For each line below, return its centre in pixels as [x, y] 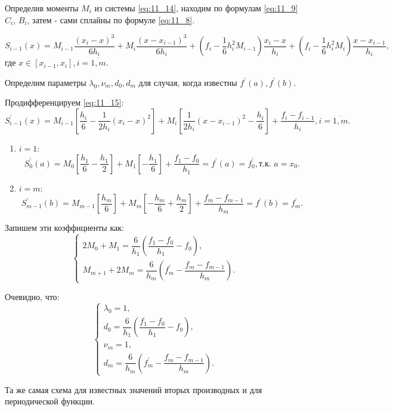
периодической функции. [50, 401]
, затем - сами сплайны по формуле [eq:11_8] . [111, 19]
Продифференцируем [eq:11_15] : [64, 102]
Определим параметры [46, 82]
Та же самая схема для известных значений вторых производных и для [134, 389]
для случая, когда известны [188, 82]
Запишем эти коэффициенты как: [64, 228]
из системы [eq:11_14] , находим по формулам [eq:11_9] [196, 8]
